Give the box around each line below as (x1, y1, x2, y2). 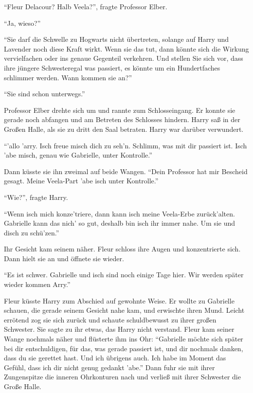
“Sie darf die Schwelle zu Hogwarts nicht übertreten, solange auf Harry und (4, 34, 229, 44)
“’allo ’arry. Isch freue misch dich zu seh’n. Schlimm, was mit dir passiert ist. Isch (4, 140, 247, 150)
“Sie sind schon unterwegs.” (4, 89, 85, 99)
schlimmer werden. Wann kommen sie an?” (4, 72, 132, 82)
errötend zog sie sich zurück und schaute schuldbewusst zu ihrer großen (4, 314, 217, 324)
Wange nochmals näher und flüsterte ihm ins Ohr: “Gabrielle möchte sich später (4, 334, 243, 344)
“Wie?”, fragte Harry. (4, 192, 68, 202)
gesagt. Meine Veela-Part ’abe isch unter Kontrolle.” (4, 176, 159, 186)
